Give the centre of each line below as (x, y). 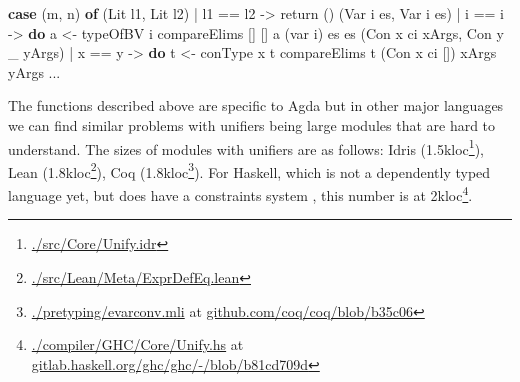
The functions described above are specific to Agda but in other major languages (256, 105)
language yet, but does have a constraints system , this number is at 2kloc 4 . (240, 193)
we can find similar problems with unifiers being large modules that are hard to (252, 124)
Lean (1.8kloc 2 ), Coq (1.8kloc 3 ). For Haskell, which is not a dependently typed (249, 170)
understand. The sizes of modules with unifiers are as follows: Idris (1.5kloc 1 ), (246, 147)
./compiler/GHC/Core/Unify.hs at (137, 344)
